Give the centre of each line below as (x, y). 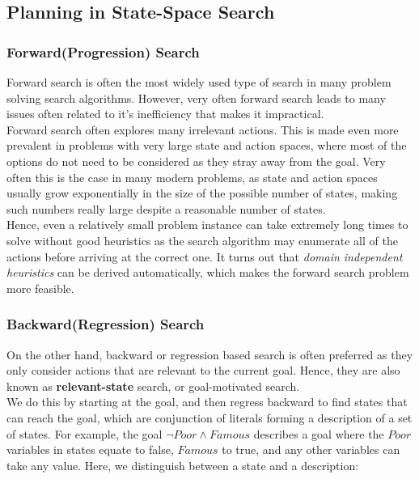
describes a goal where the (319, 433)
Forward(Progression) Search (103, 51)
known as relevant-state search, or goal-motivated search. (153, 386)
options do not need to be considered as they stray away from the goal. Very (196, 161)
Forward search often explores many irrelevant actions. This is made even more (203, 129)
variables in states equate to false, (90, 449)
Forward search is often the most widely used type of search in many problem (199, 82)
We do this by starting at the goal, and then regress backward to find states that (207, 402)
